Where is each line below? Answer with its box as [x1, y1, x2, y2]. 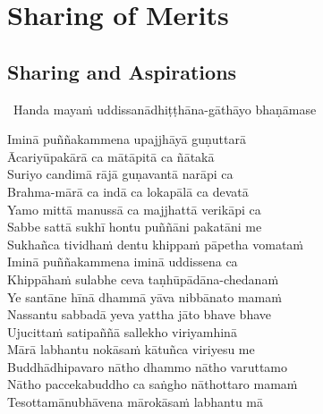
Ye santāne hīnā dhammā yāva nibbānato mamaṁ [7, 287, 282, 306]
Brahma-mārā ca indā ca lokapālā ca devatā [7, 182, 249, 200]
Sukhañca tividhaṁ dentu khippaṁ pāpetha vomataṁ [7, 234, 304, 253]
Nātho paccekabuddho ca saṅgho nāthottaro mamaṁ [7, 375, 298, 393]
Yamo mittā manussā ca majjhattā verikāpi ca [7, 199, 261, 218]
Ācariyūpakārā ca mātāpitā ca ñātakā [7, 147, 215, 165]
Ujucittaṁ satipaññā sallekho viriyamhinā [7, 322, 237, 341]
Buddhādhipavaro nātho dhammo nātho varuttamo [7, 357, 287, 376]
